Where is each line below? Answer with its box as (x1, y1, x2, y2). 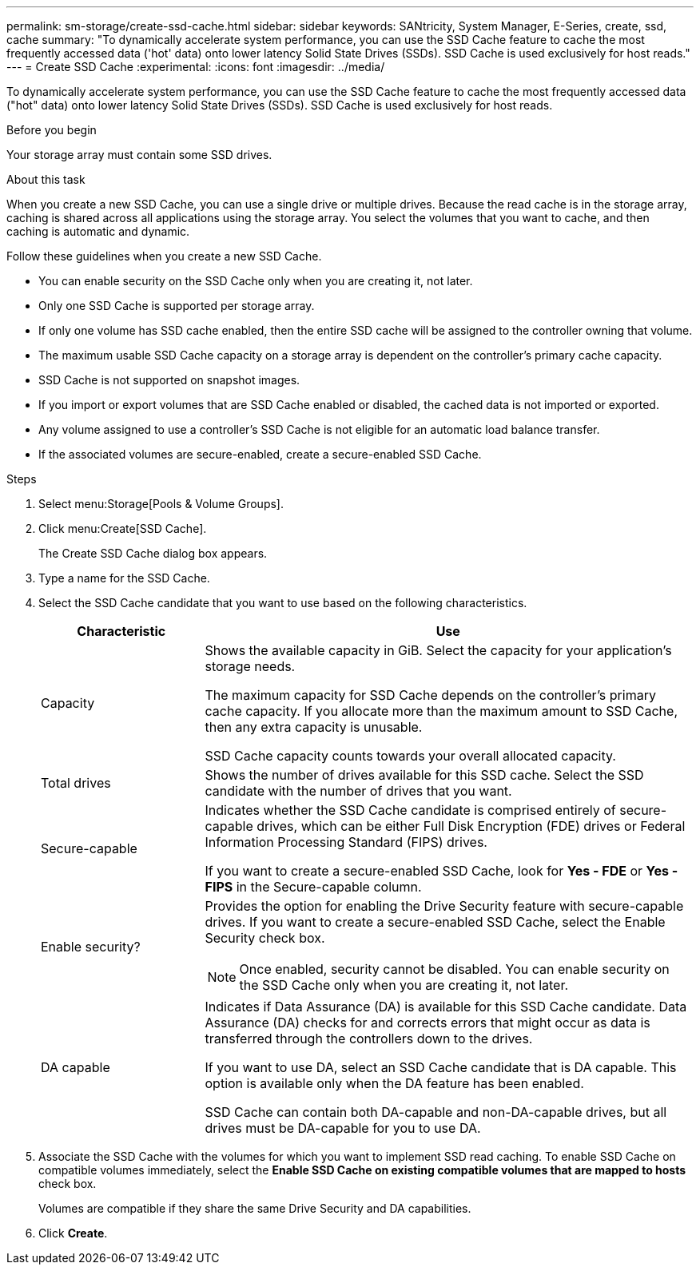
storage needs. (205, 658, 296, 674)
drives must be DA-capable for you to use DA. (205, 1120, 481, 1136)
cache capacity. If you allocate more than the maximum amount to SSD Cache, (205, 703, 678, 719)
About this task (6, 173, 86, 186)
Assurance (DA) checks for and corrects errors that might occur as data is (205, 1015, 650, 1031)
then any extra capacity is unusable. (205, 719, 423, 735)
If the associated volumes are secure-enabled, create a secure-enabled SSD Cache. (38, 447, 482, 461)
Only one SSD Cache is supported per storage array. (38, 299, 315, 312)
